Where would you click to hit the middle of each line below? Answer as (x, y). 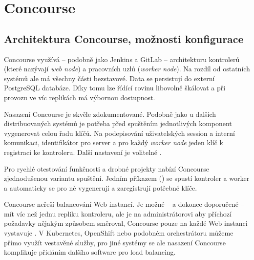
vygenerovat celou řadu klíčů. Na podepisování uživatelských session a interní (120, 133)
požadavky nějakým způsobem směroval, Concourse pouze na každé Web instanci (126, 223)
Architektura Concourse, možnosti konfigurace (124, 38)
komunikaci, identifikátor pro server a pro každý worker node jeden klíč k (114, 142)
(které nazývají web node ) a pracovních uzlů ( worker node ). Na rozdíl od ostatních (127, 69)
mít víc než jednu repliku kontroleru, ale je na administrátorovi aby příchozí (118, 213)
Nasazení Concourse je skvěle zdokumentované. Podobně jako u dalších (110, 114)
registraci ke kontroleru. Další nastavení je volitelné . (83, 152)
